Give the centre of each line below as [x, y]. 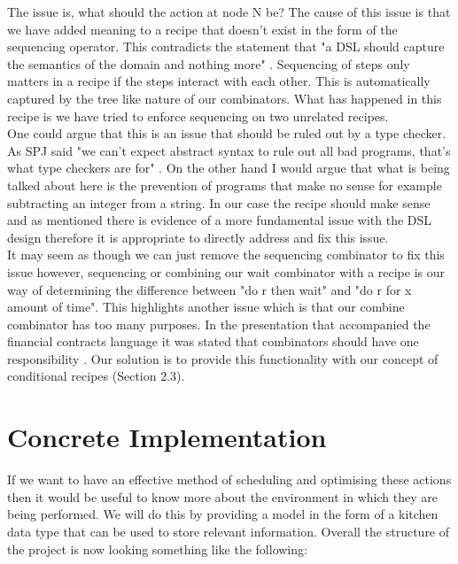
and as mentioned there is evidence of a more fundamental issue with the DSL [220, 220]
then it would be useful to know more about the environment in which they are [222, 496]
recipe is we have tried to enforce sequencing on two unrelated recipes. [198, 116]
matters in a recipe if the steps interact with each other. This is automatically [219, 81]
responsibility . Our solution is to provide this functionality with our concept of [223, 358]
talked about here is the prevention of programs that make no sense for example [225, 185]
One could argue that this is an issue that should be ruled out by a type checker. [227, 133]
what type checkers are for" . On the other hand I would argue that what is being [229, 168]
